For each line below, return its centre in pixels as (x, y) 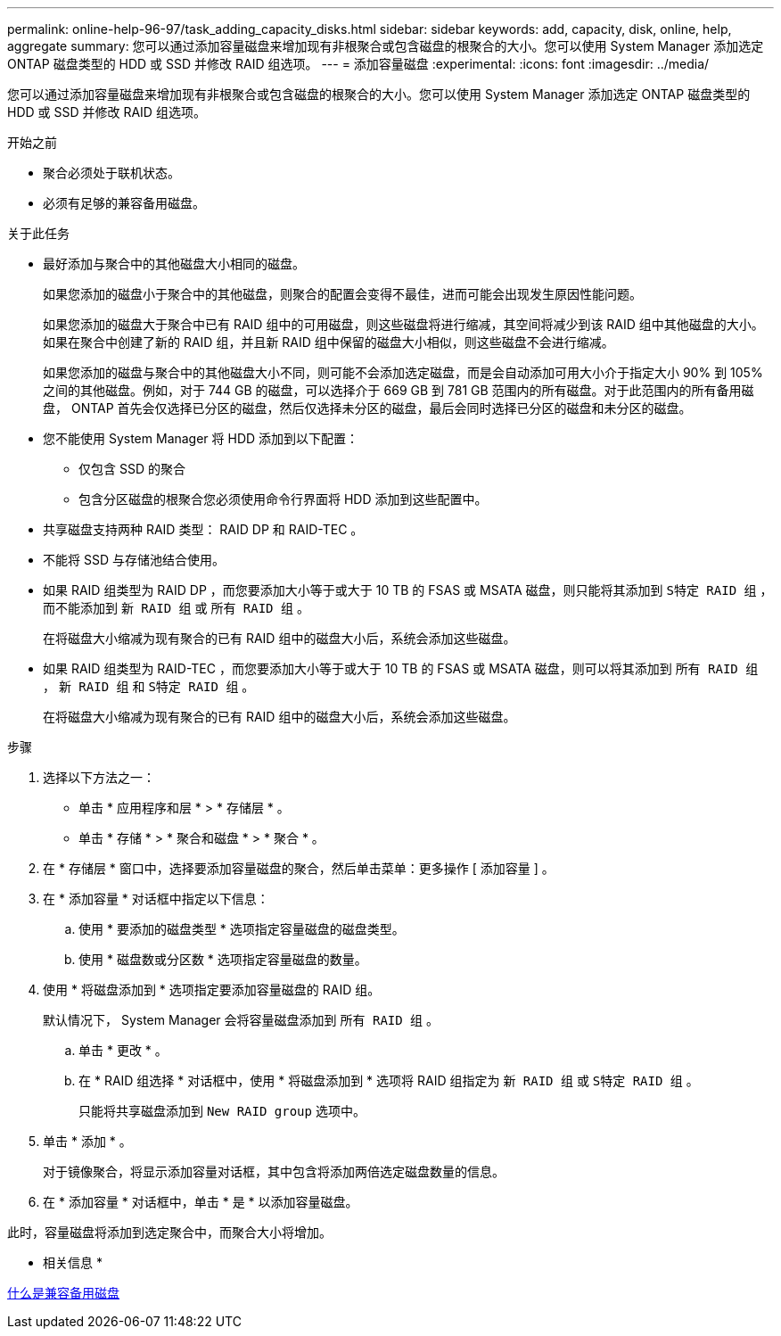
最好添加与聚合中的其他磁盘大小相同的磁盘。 (174, 264)
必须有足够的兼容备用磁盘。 (124, 203)
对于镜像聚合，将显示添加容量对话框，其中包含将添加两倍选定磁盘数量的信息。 (274, 1171)
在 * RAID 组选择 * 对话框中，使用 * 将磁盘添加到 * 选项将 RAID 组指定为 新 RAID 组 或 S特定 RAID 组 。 (389, 1080)
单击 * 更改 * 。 (123, 1050)
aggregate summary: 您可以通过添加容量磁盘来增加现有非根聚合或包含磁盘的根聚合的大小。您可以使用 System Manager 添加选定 (386, 46)
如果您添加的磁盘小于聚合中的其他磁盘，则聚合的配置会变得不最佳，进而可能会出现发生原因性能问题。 (342, 294)
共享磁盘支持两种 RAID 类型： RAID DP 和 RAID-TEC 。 (203, 529)
